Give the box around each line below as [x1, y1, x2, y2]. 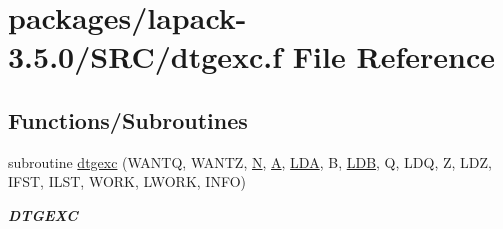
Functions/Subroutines [8, 104, 248, 135]
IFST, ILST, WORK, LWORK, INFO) [8, 171, 247, 192]
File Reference [292, 36, 495, 77]
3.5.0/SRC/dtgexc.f [8, 36, 283, 77]
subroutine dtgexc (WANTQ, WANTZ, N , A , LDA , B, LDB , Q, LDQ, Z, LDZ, [8, 151, 492, 172]
